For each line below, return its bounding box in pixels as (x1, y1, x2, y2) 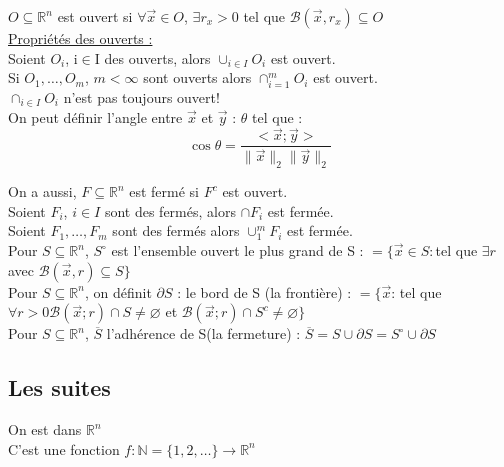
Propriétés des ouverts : (8, 28, 153, 48)
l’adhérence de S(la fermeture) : (106, 323, 301, 344)
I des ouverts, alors (94, 47, 211, 68)
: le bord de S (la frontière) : (177, 281, 352, 302)
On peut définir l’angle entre (8, 106, 183, 127)
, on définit (84, 281, 152, 302)
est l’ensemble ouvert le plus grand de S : (111, 240, 364, 261)
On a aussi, (8, 181, 77, 202)
